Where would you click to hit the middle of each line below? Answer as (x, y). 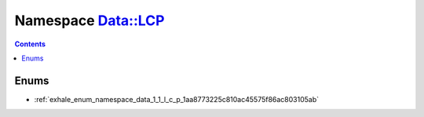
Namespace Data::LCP (90, 20)
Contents (30, 44)
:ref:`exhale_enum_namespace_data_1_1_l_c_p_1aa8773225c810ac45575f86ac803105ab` (177, 99)
